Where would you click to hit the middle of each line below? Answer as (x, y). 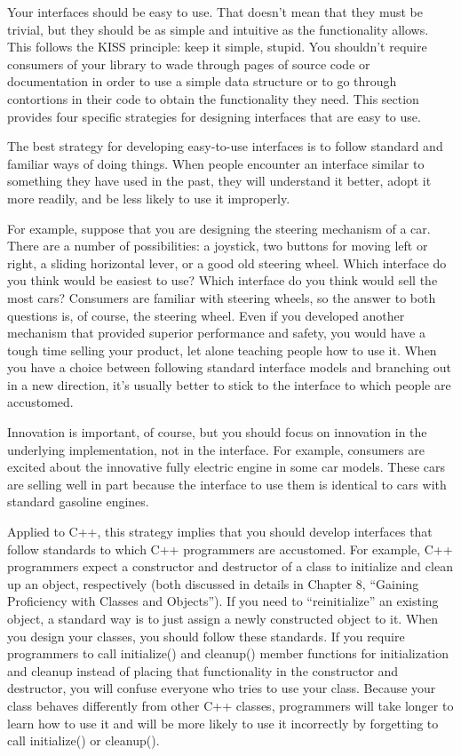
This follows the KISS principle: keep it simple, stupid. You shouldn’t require (217, 47)
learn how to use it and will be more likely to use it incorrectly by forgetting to (223, 723)
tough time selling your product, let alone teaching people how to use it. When (222, 350)
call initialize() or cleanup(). (83, 740)
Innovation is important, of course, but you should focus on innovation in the (217, 432)
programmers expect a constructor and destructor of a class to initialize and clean (230, 566)
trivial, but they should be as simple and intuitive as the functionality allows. (218, 29)
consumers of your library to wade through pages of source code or (189, 64)
